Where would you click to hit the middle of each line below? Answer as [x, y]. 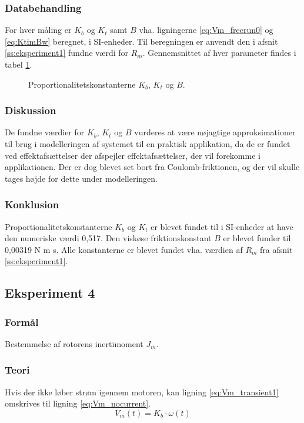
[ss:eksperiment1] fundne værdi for [66, 53]
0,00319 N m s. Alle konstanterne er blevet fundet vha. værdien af [124, 249]
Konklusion [32, 204]
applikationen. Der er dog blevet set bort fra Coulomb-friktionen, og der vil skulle [152, 167]
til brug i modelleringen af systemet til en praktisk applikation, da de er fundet [148, 144]
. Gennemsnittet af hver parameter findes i [219, 53]
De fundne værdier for [45, 132]
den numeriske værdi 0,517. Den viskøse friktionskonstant [108, 238]
